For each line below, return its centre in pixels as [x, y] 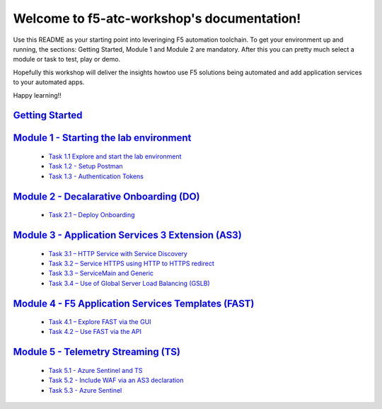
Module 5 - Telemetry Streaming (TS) [97, 352]
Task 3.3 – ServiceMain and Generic [101, 273]
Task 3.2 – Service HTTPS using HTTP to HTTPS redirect [132, 263]
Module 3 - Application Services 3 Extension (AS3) [127, 235]
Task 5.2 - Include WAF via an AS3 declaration [116, 380]
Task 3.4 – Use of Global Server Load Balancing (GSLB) [129, 283]
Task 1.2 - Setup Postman [86, 166]
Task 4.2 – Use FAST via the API [95, 332]
